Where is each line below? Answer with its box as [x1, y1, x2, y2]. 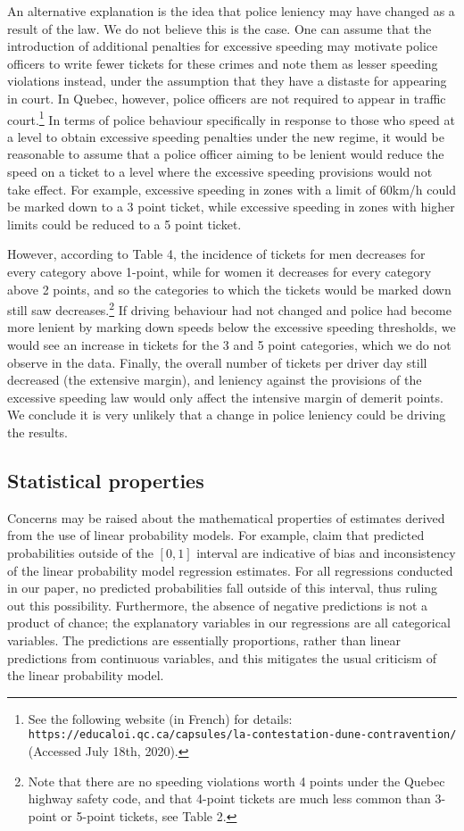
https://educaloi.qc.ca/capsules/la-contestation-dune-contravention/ [28, 728, 457, 742]
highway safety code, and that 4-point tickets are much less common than [28, 789, 431, 808]
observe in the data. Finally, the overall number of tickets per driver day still [7, 353, 427, 371]
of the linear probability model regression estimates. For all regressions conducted [7, 561, 453, 579]
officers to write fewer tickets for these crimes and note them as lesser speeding [7, 54, 438, 72]
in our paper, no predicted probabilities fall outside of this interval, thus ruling [7, 578, 438, 597]
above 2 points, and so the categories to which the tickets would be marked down [7, 279, 452, 298]
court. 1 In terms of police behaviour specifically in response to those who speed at [7, 107, 455, 129]
